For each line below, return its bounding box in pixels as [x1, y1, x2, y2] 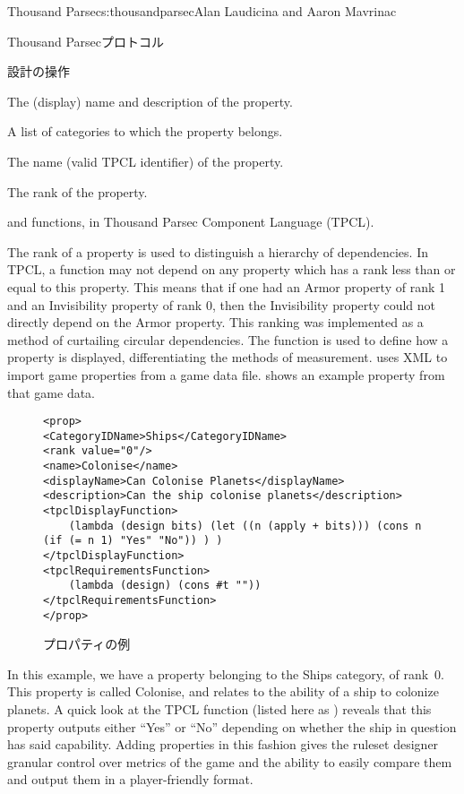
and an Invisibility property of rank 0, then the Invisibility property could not [7, 295, 436, 314]
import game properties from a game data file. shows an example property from [7, 365, 445, 384]
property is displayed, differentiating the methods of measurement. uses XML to [7, 348, 448, 367]
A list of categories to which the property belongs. [7, 122, 283, 141]
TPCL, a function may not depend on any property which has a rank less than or [7, 260, 456, 279]
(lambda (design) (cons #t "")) [68, 579, 262, 592]
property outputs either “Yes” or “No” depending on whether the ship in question [7, 717, 457, 736]
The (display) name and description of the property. [7, 91, 293, 110]
